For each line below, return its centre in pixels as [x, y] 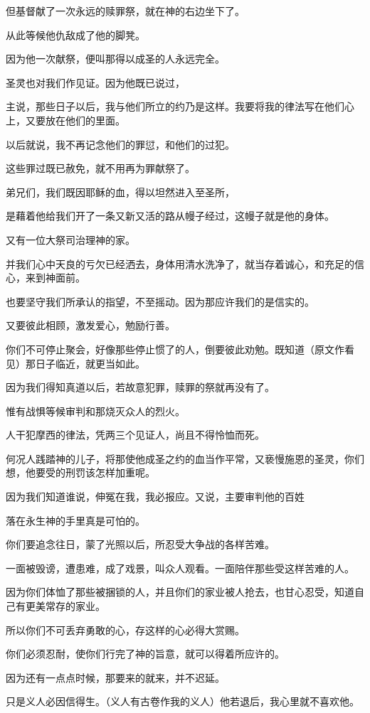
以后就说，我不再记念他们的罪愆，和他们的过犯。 [120, 144]
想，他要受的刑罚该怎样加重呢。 [80, 472]
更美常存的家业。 [65, 606]
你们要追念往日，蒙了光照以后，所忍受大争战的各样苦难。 [140, 544]
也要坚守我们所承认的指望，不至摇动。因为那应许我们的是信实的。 [160, 301]
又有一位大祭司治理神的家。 [70, 239]
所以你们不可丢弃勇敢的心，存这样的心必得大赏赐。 [125, 629]
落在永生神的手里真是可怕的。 [75, 520]
